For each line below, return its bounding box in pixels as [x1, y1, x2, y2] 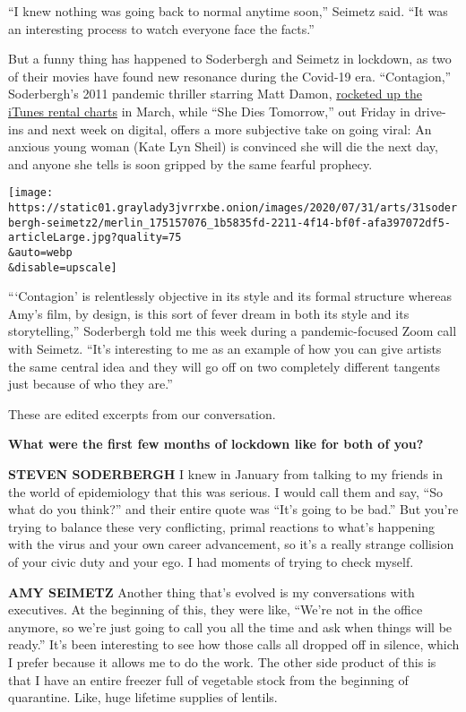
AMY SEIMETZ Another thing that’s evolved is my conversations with [8, 582, 415, 601]
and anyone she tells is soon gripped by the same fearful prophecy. [8, 154, 373, 173]
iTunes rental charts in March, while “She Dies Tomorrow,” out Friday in [8, 101, 410, 120]
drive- [414, 101, 446, 120]
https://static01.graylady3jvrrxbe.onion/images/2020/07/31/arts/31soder [8, 202, 458, 214]
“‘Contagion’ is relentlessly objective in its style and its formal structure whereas [8, 287, 453, 305]
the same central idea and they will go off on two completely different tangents [8, 356, 441, 375]
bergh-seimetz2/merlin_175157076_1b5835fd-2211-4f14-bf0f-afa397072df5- [8, 216, 451, 229]
